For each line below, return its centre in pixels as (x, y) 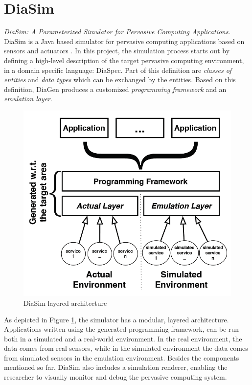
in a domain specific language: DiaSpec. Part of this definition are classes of (118, 70)
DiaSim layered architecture (65, 303)
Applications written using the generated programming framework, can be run (121, 329)
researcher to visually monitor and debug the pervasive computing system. (115, 377)
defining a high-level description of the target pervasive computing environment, (124, 60)
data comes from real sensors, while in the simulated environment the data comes (126, 348)
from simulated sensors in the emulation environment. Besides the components (122, 357)
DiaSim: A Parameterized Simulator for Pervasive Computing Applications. (117, 32)
